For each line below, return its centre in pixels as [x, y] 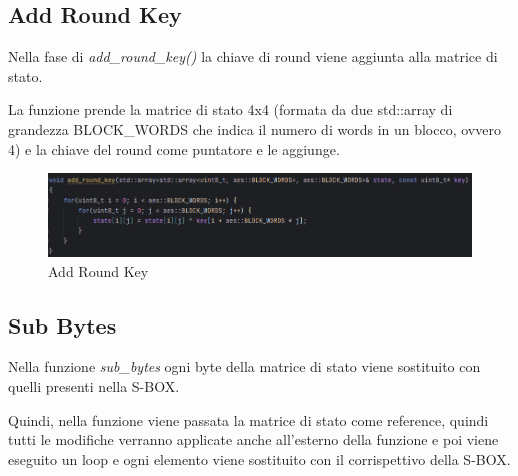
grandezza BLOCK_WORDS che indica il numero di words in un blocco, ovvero [254, 128]
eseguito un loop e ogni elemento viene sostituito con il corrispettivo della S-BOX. [259, 458]
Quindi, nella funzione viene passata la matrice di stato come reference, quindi [248, 419]
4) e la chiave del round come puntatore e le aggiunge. [174, 148]
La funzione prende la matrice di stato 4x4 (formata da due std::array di [230, 109]
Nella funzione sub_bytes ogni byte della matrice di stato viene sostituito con [244, 366]
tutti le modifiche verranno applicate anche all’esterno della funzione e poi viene [253, 439]
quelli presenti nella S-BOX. [94, 385]
